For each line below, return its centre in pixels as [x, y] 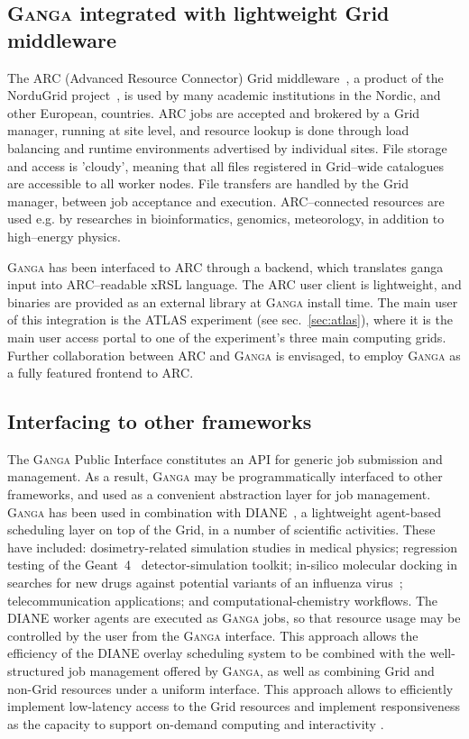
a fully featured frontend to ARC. [101, 373]
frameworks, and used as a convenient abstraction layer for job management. [219, 494]
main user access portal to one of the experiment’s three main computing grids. [227, 337]
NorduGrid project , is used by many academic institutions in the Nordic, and [224, 95]
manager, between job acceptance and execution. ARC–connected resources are [226, 201]
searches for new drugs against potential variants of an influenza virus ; [205, 583]
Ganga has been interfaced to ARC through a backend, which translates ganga [225, 266]
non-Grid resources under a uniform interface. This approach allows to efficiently [230, 688]
